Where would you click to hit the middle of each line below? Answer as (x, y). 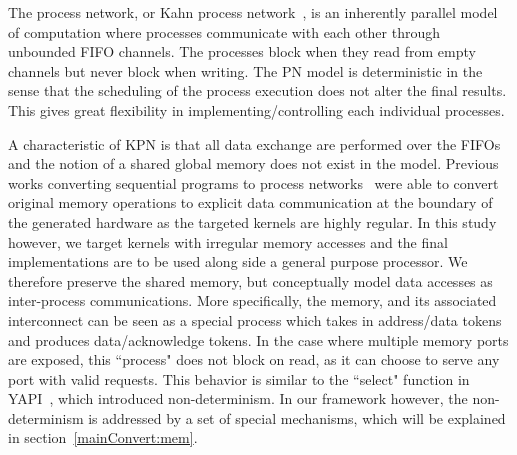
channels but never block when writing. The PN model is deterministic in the (245, 70)
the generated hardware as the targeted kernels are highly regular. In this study (252, 221)
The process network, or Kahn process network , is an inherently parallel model (253, 12)
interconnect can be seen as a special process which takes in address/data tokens (255, 319)
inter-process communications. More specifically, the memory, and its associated (252, 300)
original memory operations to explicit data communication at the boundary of (250, 202)
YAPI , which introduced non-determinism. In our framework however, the (238, 398)
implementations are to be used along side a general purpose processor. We (238, 261)
